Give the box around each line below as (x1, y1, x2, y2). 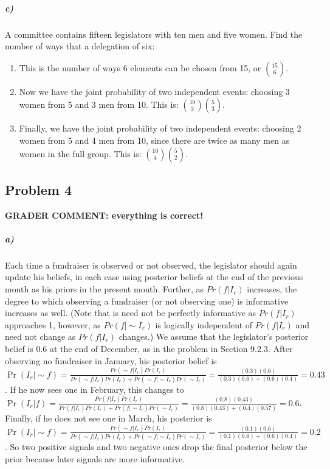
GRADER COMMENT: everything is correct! (5, 208, 204, 221)
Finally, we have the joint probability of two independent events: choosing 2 (19, 122, 301, 135)
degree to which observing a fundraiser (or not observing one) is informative (5, 294, 289, 307)
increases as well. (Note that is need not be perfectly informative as (5, 306, 256, 319)
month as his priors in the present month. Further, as (5, 283, 204, 295)
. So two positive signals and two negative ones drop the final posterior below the (5, 440, 308, 453)
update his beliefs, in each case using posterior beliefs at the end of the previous (5, 270, 303, 283)
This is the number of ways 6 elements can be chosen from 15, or (19, 61, 261, 74)
